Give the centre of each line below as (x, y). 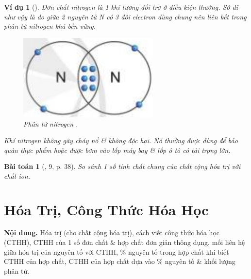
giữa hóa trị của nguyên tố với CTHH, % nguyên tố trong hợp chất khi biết (117, 251)
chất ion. (17, 176)
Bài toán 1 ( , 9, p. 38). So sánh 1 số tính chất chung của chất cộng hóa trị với (122, 166)
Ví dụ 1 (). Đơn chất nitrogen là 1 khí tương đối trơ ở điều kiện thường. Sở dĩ (121, 7)
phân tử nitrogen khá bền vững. (50, 26)
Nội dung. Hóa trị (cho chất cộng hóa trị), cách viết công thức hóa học (112, 232)
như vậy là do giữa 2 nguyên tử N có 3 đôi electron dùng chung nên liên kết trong (125, 16)
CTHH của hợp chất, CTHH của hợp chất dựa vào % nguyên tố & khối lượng (120, 261)
